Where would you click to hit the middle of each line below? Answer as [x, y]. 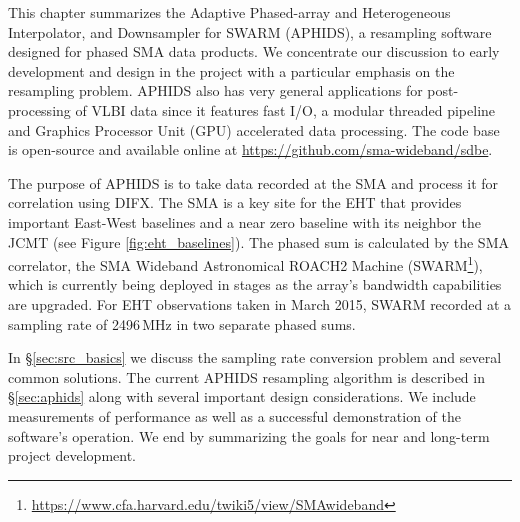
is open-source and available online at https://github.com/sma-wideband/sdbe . [250, 149]
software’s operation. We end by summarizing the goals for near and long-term [249, 435]
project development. [72, 455]
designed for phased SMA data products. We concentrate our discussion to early [254, 51]
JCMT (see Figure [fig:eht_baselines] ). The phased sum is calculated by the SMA [258, 241]
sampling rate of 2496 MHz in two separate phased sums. [182, 323]
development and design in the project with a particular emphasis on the [231, 70]
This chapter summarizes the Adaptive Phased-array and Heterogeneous [229, 12]
